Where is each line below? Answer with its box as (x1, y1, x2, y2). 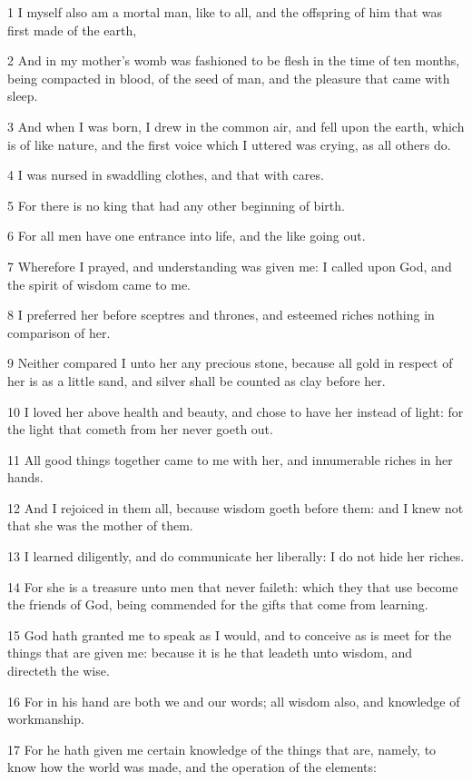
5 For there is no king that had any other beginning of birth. (7, 195, 345, 214)
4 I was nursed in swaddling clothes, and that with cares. (7, 165, 324, 184)
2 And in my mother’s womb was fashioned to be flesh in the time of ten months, (7, 51, 460, 70)
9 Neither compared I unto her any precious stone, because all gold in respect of (7, 353, 453, 372)
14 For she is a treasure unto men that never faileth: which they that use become (7, 577, 458, 596)
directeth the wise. (7, 661, 110, 680)
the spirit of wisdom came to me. (7, 274, 191, 293)
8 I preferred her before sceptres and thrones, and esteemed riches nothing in (7, 305, 435, 324)
